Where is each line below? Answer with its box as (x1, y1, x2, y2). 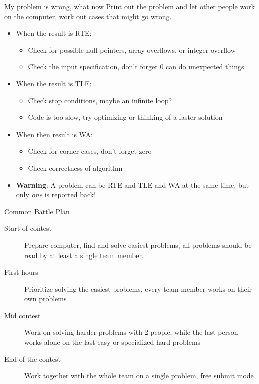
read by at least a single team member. (24, 249, 144, 260)
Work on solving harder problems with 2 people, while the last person (24, 327, 238, 337)
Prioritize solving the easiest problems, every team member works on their (24, 283, 252, 294)
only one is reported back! (16, 189, 96, 200)
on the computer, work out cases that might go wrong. (4, 11, 172, 21)
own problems (24, 293, 67, 304)
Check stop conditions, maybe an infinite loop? (28, 95, 172, 105)
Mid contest (4, 310, 41, 320)
